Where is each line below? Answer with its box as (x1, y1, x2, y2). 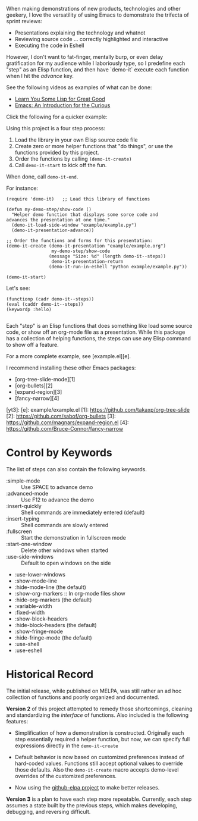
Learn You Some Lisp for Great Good (14, 95, 105, 102)
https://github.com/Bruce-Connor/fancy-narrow (6, 425, 124, 432)
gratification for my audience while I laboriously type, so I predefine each (6, 59, 186, 67)
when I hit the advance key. (6, 73, 74, 79)
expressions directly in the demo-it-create (14, 742, 119, 749)
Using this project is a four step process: (6, 125, 106, 131)
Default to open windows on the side (21, 559, 111, 566)
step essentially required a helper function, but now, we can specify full (14, 735, 190, 742)
